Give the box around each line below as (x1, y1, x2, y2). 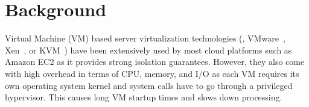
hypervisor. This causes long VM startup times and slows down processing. (5, 91, 282, 103)
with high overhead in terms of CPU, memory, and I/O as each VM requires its (5, 67, 299, 79)
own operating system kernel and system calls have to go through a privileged (5, 79, 293, 91)
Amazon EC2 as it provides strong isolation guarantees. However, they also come (5, 55, 305, 68)
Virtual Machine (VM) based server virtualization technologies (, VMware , (5, 32, 285, 44)
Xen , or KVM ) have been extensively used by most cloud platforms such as (5, 43, 292, 56)
